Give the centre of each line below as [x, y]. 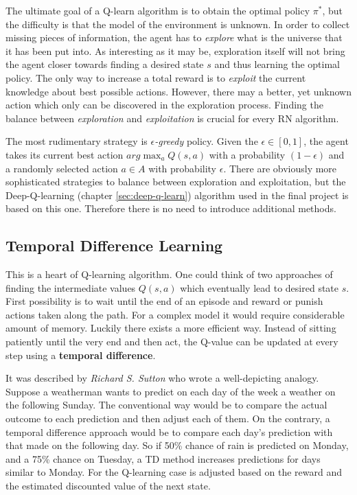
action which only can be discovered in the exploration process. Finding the [164, 105]
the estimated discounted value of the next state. [108, 486]
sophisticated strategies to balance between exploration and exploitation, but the [176, 182]
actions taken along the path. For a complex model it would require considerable [175, 314]
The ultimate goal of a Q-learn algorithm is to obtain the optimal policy [158, 10]
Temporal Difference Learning [114, 245]
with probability [183, 168]
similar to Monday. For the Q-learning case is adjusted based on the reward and [174, 472]
